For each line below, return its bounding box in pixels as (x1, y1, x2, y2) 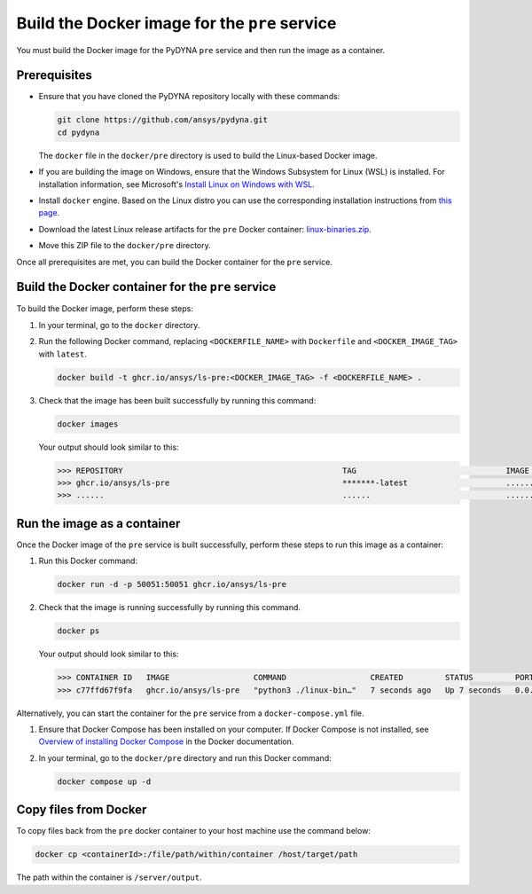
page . (38, 208, 60, 218)
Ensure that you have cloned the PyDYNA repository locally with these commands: (38, 91, 340, 102)
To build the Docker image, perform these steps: (16, 303, 194, 314)
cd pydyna (57, 127, 100, 137)
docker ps (57, 626, 100, 636)
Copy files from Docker (16, 803, 147, 818)
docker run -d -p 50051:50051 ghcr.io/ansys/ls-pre (57, 579, 287, 590)
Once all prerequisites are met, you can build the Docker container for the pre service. (16, 256, 332, 267)
